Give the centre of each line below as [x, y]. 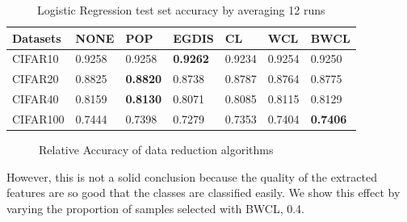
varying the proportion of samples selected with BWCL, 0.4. [156, 208]
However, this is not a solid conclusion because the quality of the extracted [192, 176]
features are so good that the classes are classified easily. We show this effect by [203, 193]
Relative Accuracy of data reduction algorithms [156, 150]
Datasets [37, 38]
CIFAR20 [36, 79]
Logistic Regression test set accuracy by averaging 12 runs [181, 10]
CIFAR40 [36, 99]
